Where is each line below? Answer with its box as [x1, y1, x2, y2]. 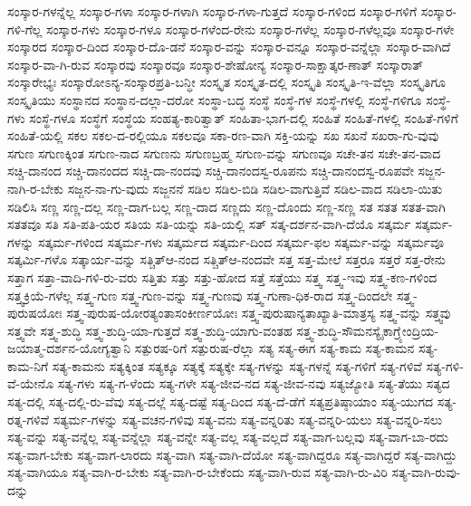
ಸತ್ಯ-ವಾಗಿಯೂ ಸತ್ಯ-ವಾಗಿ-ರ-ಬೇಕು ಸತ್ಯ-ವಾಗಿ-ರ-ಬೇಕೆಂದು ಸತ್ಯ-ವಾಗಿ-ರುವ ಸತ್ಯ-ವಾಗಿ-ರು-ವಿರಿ [7, 463, 388, 482]
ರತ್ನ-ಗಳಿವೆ [7, 409, 50, 428]
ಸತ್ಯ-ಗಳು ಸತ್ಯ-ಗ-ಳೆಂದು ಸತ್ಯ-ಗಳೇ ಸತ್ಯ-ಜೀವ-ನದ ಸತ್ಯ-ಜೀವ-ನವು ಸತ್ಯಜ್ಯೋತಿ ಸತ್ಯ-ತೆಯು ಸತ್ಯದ [57, 374, 450, 393]
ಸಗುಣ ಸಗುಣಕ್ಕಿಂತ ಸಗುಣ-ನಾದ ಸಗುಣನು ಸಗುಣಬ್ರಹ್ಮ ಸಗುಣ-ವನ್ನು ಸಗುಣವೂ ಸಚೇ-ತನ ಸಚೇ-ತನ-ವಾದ [7, 143, 441, 162]
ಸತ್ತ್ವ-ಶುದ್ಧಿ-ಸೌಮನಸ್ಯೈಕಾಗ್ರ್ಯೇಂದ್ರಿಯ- [296, 320, 439, 339]
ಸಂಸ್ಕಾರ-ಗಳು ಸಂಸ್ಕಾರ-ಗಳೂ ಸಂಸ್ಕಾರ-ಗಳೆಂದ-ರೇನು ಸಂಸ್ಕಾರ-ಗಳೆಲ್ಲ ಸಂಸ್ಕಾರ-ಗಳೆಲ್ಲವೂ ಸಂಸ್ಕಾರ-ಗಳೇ [45, 19, 455, 38]
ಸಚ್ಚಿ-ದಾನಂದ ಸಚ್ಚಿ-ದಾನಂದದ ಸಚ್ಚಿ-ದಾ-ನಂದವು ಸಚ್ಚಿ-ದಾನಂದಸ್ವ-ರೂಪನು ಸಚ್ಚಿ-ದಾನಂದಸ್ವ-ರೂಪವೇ [7, 161, 414, 180]
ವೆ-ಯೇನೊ [7, 374, 54, 393]
